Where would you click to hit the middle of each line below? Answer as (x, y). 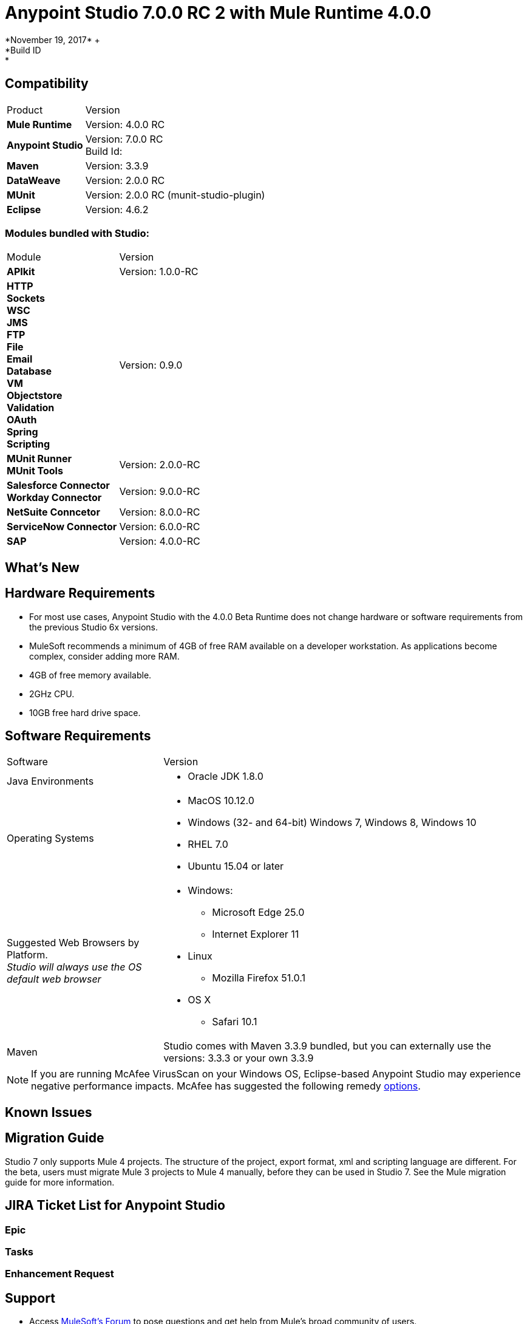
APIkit (21, 272)
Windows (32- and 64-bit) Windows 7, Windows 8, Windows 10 (332, 823)
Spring (22, 432)
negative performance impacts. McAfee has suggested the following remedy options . (226, 1086)
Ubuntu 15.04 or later (236, 866)
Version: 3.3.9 (117, 165)
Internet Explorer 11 (256, 934)
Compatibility (47, 84)
